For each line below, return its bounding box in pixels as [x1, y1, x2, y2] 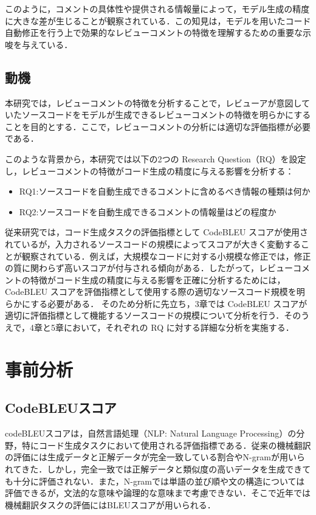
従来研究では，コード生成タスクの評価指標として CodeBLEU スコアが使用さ [5, 226, 309, 238]
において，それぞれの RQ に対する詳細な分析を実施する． [64, 321, 294, 334]
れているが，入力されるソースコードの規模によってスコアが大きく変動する [5, 237, 301, 250]
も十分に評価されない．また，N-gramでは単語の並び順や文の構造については [5, 474, 305, 487]
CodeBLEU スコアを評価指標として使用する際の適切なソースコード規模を [5, 285, 297, 298]
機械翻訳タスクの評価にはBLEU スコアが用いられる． [5, 498, 216, 511]
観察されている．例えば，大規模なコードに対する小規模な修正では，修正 [21, 249, 311, 262]
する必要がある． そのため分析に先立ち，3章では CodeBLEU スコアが [30, 297, 307, 309]
